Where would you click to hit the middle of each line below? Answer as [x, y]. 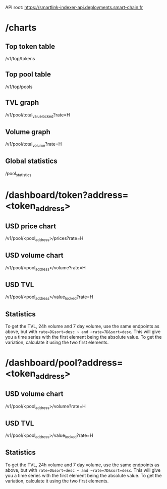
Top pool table [28, 75]
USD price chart [31, 226]
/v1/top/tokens [20, 58]
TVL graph [22, 103]
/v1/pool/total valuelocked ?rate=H [38, 115]
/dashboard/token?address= [67, 195]
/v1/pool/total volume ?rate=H [34, 145]
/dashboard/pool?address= [64, 363]
